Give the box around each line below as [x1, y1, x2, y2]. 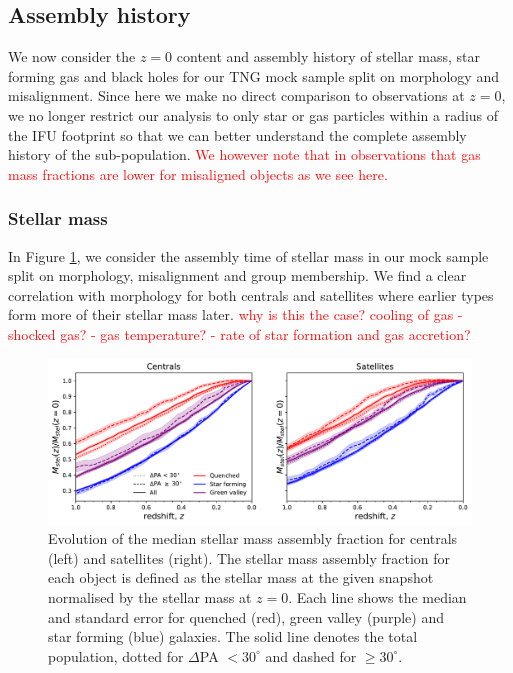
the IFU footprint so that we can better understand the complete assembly [8, 124, 467, 145]
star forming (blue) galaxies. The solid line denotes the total [48, 626, 418, 647]
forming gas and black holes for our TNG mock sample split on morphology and [8, 65, 499, 86]
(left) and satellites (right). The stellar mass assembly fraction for [48, 547, 451, 568]
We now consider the [8, 46, 136, 67]
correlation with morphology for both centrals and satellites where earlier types [8, 284, 494, 305]
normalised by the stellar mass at [48, 586, 252, 607]
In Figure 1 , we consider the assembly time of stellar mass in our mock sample [8, 245, 489, 266]
